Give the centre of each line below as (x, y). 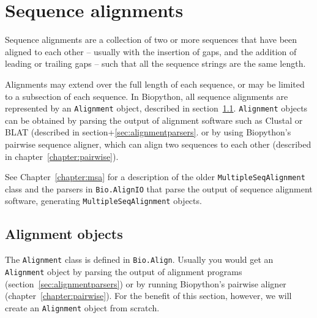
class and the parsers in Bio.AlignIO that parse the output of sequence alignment (159, 188)
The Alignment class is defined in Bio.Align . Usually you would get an (139, 259)
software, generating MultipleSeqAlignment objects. (103, 201)
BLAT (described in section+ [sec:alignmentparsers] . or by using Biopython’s (148, 132)
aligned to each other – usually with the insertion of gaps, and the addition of (151, 51)
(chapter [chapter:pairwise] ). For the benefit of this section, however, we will (148, 296)
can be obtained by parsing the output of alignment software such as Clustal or (154, 120)
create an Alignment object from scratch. (82, 307)
